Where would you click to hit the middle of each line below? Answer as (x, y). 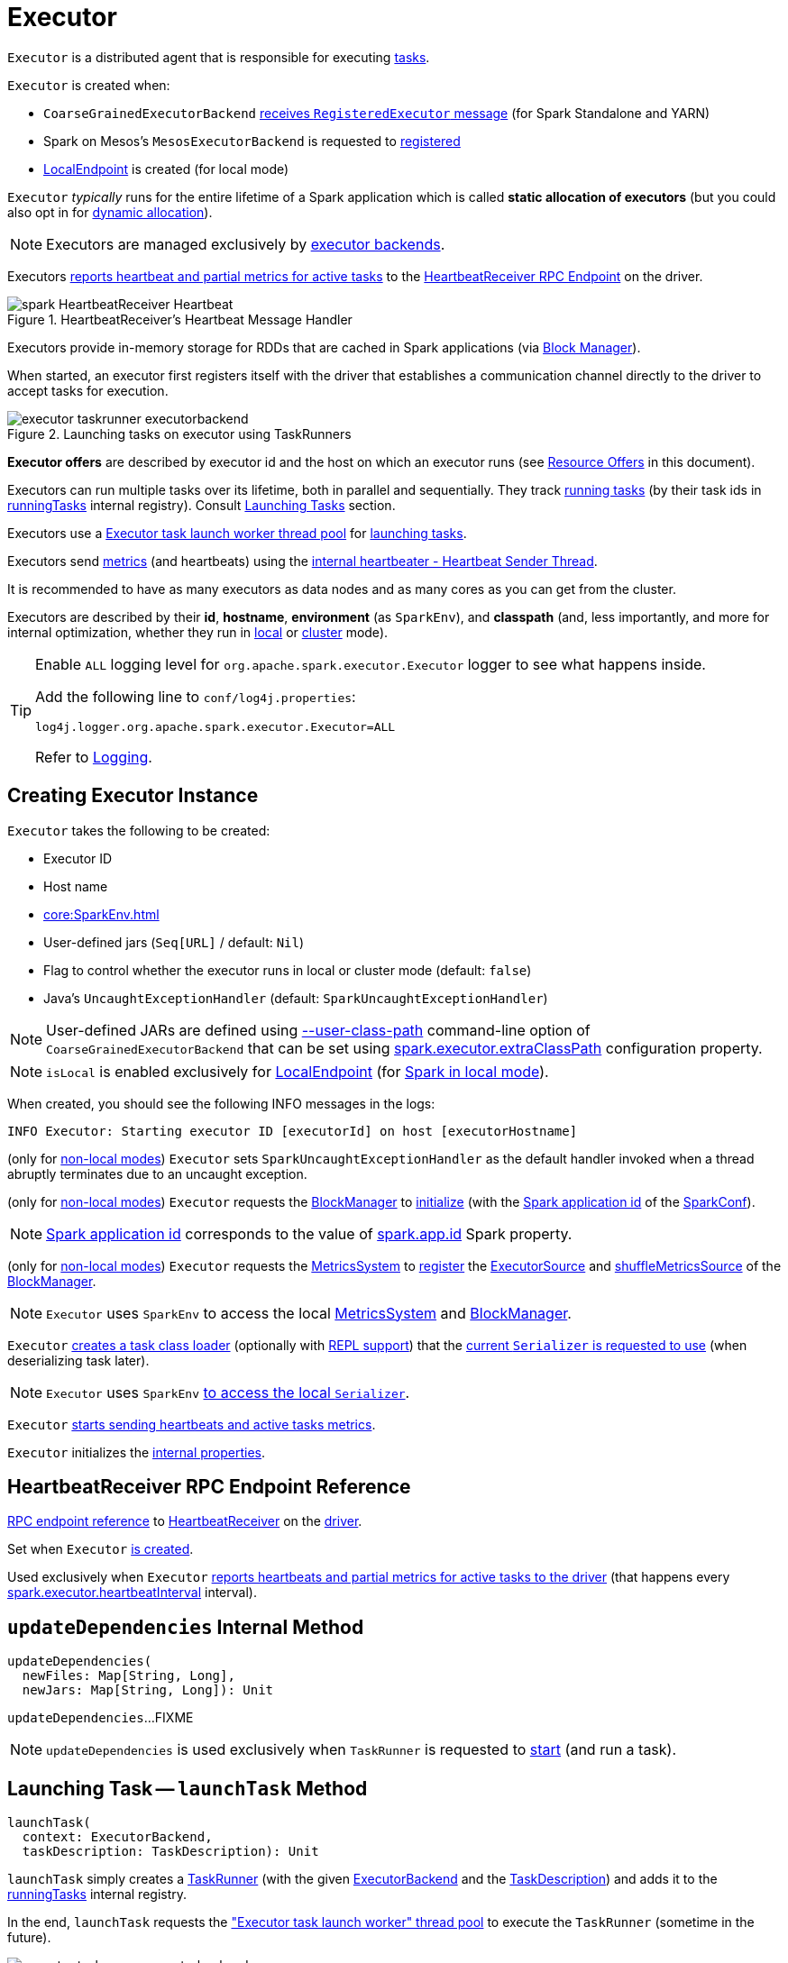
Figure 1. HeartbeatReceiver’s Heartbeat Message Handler (180, 319)
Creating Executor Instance (133, 796)
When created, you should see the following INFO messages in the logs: (221, 1103)
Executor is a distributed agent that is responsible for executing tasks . (219, 57)
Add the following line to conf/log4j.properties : (196, 696)
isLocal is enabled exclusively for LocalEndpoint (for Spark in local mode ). (298, 1071)
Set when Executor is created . (101, 1549)
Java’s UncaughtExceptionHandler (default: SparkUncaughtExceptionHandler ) (296, 998)
